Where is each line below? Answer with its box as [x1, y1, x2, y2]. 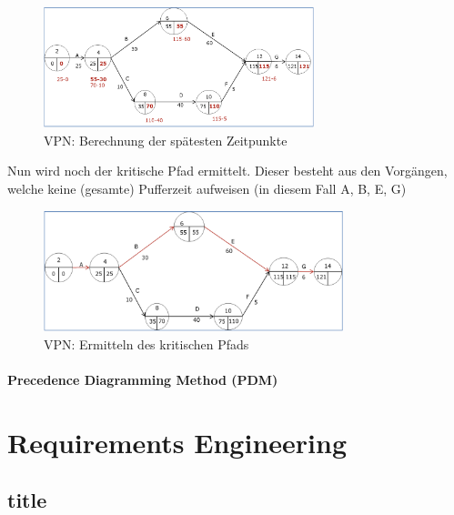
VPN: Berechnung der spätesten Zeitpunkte [44, 130, 288, 149]
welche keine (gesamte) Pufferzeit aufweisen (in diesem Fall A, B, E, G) [7, 179, 407, 198]
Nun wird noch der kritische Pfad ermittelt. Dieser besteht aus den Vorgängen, [7, 161, 448, 180]
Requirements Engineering [7, 423, 347, 460]
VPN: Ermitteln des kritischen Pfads [44, 334, 249, 353]
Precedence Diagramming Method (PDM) [7, 369, 278, 389]
